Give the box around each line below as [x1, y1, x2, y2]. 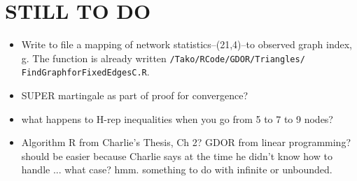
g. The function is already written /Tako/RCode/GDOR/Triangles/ [21, 50, 305, 65]
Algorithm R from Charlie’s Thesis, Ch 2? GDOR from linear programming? [21, 135, 351, 150]
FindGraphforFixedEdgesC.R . [21, 64, 150, 79]
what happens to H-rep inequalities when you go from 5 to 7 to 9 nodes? [21, 111, 333, 126]
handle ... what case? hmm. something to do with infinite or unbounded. [21, 162, 332, 177]
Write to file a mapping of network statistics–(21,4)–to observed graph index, [21, 37, 353, 52]
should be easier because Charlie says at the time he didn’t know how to [21, 148, 332, 163]
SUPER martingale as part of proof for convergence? [21, 88, 248, 103]
